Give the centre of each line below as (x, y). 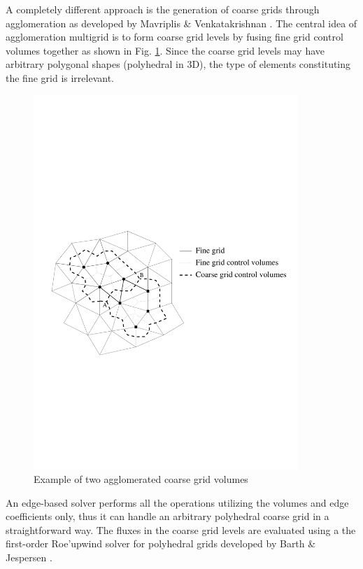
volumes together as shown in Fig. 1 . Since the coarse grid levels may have (165, 50)
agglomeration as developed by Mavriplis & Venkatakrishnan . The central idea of (181, 23)
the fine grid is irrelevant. (60, 77)
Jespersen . (29, 557)
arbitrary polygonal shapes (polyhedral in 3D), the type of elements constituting (178, 64)
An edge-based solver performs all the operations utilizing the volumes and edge (177, 502)
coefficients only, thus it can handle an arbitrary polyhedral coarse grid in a (168, 516)
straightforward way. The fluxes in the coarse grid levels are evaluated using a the (181, 529)
